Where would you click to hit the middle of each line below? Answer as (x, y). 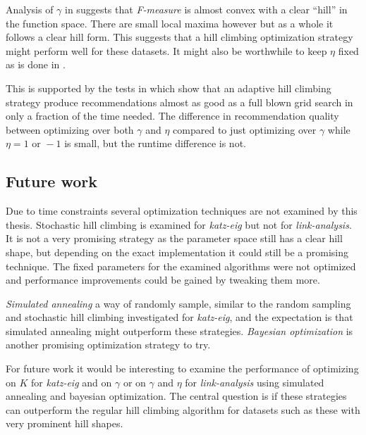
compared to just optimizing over (245, 129)
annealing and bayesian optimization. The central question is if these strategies (176, 396)
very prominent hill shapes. (65, 423)
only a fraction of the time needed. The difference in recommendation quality (172, 116)
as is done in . (36, 64)
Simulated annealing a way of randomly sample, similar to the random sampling (178, 303)
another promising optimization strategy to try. (108, 345)
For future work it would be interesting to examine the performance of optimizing (182, 368)
